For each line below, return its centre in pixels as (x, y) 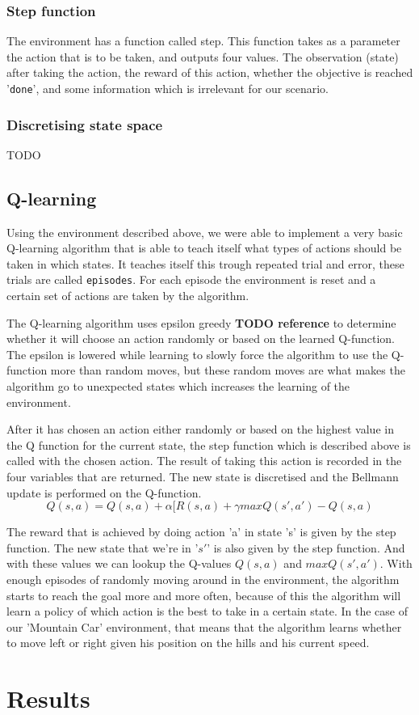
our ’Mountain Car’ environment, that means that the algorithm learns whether (204, 626)
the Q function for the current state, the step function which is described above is (209, 444)
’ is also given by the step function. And (306, 547)
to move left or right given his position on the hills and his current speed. (188, 643)
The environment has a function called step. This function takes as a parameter (203, 41)
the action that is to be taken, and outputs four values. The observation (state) (203, 56)
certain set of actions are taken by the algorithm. (128, 296)
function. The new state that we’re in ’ (103, 547)
